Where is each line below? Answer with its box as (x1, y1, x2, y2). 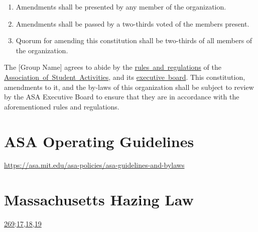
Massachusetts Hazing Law (4, 189, 194, 210)
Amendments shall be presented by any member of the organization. (16, 2, 226, 12)
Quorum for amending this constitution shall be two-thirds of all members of (16, 35, 252, 46)
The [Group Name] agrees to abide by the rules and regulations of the (4, 62, 221, 72)
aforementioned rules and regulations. (4, 101, 119, 111)
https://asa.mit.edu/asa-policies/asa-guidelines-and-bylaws (4, 160, 185, 170)
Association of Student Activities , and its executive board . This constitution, (4, 71, 245, 82)
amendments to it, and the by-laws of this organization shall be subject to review (4, 81, 254, 92)
